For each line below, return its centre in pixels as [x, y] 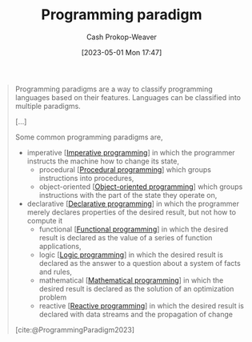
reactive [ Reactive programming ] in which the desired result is [142, 305]
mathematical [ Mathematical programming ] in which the [131, 280]
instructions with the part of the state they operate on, [128, 195]
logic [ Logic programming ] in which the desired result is [131, 255]
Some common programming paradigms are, [89, 137]
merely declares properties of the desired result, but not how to [132, 212]
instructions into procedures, [86, 178]
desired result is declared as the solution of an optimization [136, 288]
